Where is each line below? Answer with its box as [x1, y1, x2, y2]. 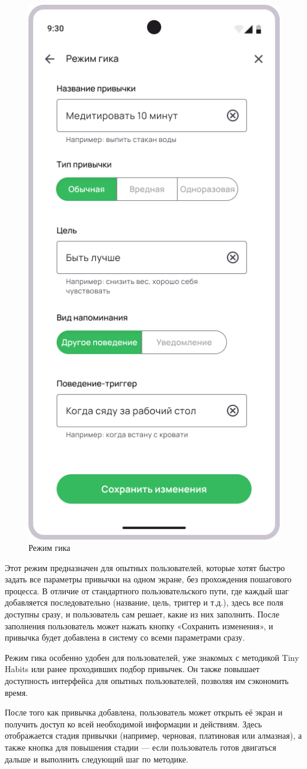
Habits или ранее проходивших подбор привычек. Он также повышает [5, 663, 260, 675]
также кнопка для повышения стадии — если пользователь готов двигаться [5, 741, 276, 753]
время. [5, 686, 28, 698]
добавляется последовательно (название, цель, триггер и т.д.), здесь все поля [5, 596, 284, 609]
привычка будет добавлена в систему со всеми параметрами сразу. [5, 631, 245, 644]
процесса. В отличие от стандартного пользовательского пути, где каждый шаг [5, 584, 289, 597]
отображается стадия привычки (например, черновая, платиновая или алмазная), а [5, 729, 302, 742]
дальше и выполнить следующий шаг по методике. [5, 752, 188, 765]
